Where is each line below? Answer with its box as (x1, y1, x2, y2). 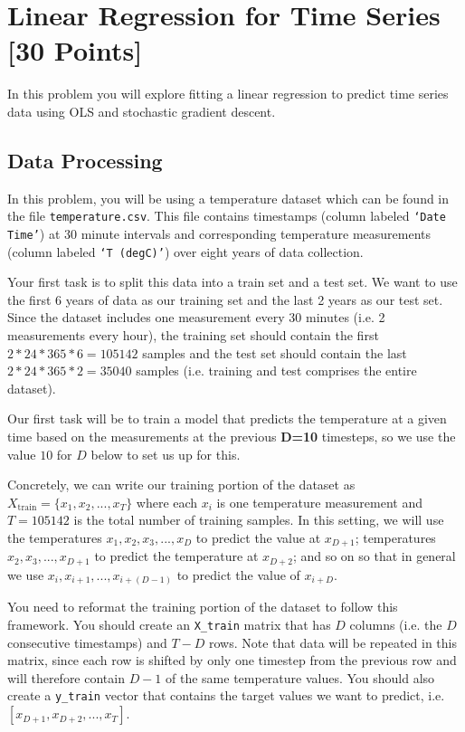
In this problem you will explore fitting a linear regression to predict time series (7, 84, 449, 103)
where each (136, 492, 198, 511)
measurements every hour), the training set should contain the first (7, 326, 379, 345)
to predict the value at (195, 528, 321, 547)
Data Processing (7, 146, 163, 174)
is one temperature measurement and (216, 492, 422, 511)
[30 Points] (7, 32, 143, 69)
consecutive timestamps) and (7, 632, 167, 651)
